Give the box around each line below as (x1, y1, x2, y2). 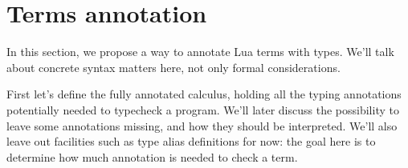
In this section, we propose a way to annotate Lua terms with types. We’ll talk (6, 43, 394, 60)
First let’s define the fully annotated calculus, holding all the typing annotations (6, 86, 402, 102)
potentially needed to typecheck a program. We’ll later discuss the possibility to (6, 101, 399, 118)
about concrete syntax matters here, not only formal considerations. (6, 58, 341, 75)
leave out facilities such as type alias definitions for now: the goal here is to (6, 133, 376, 150)
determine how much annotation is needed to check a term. (6, 148, 298, 165)
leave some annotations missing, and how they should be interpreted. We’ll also (6, 117, 398, 134)
